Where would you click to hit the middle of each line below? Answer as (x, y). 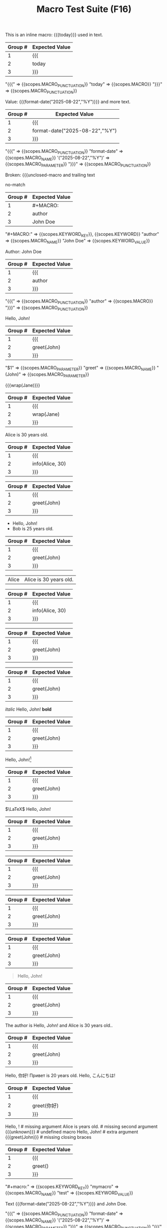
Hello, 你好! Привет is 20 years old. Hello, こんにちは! (60, 1075)
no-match (15, 185)
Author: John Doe (23, 251)
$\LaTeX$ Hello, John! (28, 809)
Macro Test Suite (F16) (84, 9)
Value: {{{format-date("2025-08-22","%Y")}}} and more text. (68, 102)
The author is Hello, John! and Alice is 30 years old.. (59, 1025)
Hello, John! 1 (18, 759)
